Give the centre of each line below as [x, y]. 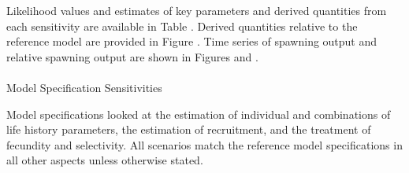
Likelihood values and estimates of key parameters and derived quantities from [197, 10]
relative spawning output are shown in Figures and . [132, 56]
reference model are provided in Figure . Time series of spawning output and [192, 41]
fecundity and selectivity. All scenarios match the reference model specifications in [204, 144]
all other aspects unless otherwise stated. [105, 160]
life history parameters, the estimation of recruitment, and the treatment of [189, 129]
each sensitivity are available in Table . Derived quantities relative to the [182, 26]
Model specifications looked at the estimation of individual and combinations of [199, 114]
